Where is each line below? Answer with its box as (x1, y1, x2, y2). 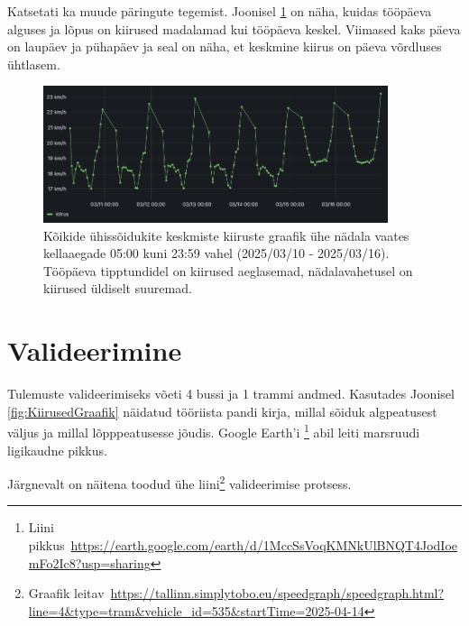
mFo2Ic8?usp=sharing (28, 553, 151, 572)
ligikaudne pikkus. (7, 440, 107, 459)
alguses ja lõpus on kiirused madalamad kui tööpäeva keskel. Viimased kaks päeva (7, 19, 461, 38)
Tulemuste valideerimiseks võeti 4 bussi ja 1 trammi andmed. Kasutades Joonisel (7, 384, 455, 403)
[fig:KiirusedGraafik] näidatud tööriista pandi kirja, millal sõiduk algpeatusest (7, 401, 437, 420)
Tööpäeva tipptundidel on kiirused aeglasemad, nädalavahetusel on (43, 261, 413, 280)
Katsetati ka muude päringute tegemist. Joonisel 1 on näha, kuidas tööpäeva (7, 2, 432, 20)
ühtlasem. (7, 54, 60, 73)
